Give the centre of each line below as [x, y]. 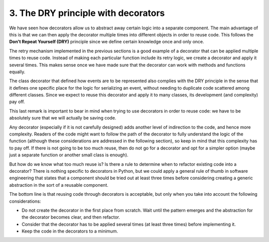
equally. [17, 72]
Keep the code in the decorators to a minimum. [70, 231]
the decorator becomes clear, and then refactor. [71, 217]
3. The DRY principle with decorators [87, 13]
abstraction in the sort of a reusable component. [59, 185]
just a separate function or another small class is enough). [69, 155]
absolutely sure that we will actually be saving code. [63, 118]
